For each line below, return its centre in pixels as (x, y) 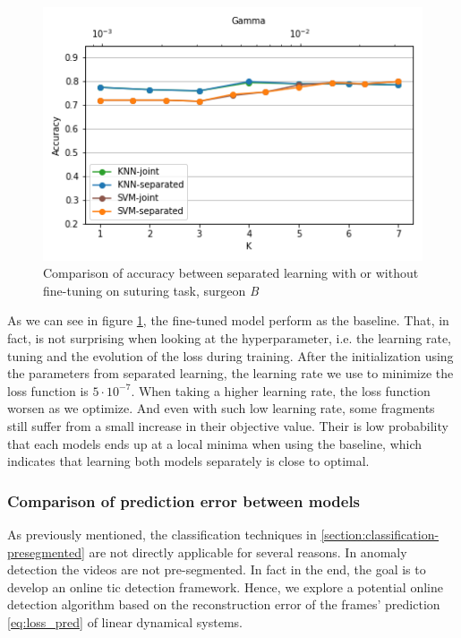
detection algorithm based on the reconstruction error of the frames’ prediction (224, 604)
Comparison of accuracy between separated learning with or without (231, 273)
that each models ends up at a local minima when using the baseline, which (215, 443)
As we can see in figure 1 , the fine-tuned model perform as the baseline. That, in (228, 320)
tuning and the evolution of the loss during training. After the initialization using (230, 355)
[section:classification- (380, 534)
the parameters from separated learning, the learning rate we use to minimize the (230, 373)
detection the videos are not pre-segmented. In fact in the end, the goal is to (217, 569)
